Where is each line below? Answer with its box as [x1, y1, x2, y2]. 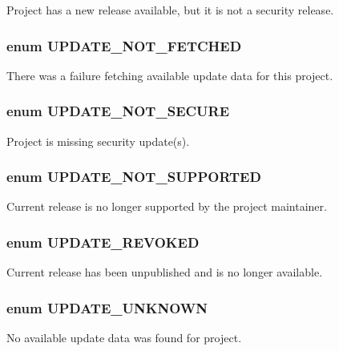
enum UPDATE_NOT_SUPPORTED [6, 167, 261, 187]
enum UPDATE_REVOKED [6, 232, 200, 252]
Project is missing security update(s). [6, 132, 190, 149]
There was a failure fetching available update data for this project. [6, 67, 333, 83]
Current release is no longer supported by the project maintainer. [6, 198, 327, 215]
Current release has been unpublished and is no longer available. [6, 264, 323, 280]
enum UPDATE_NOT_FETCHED [6, 35, 242, 55]
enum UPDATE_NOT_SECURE [6, 101, 230, 121]
